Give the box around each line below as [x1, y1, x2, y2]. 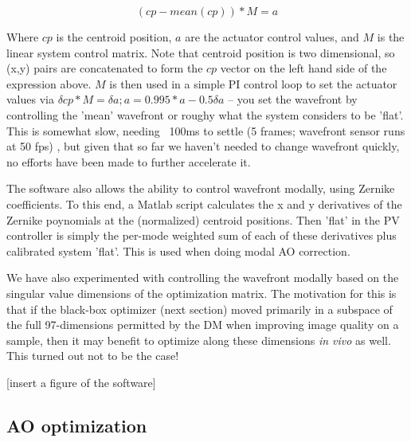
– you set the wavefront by [228, 91, 358, 108]
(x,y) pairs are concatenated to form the [6, 60, 203, 76]
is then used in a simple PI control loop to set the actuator [109, 75, 397, 92]
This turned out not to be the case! [6, 347, 179, 364]
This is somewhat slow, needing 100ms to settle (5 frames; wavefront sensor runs [6, 122, 405, 139]
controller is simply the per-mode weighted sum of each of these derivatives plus [6, 227, 397, 244]
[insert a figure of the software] [6, 374, 156, 390]
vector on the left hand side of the [220, 60, 387, 76]
